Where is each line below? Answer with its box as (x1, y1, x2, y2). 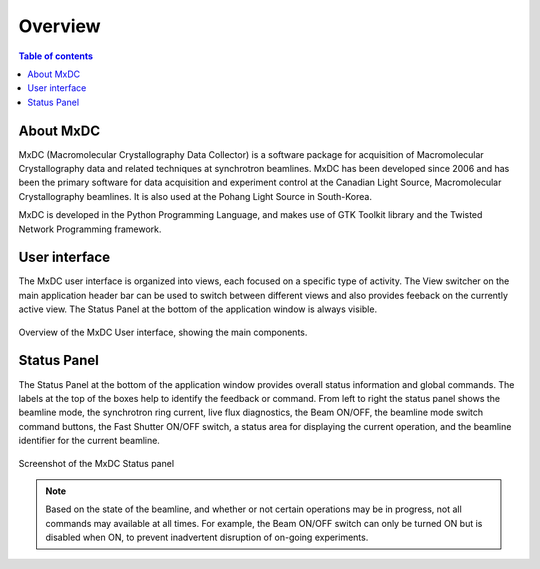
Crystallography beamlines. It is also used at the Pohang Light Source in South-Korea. (18, 190, 372, 202)
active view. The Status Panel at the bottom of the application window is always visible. (18, 303, 378, 315)
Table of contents (18, 50, 94, 62)
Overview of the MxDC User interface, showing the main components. (18, 326, 308, 338)
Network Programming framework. (18, 223, 162, 235)
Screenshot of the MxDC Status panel (18, 457, 175, 469)
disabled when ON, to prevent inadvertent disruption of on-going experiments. (45, 531, 369, 544)
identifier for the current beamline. (18, 435, 160, 447)
